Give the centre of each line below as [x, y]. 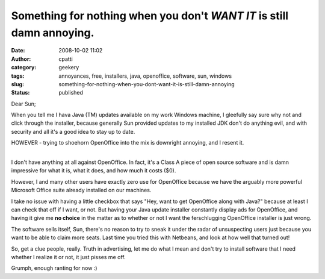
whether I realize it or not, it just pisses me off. [68, 257]
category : [24, 67]
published [71, 93]
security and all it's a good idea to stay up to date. [73, 131]
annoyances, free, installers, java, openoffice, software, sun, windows [145, 76]
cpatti [66, 59]
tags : [18, 76]
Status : [20, 93]
